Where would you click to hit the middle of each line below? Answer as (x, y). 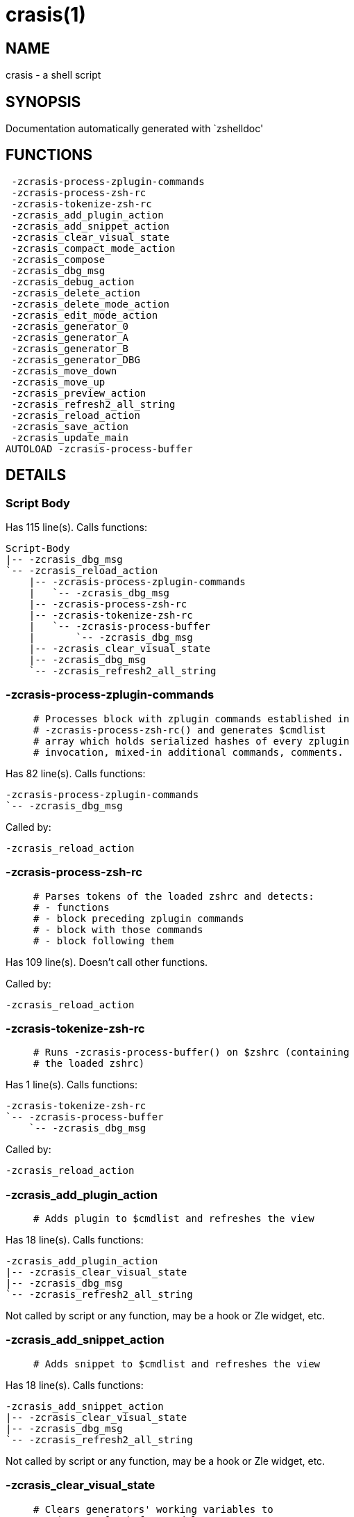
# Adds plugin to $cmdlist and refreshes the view (174, 1219)
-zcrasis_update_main (70, 437)
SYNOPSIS (43, 102)
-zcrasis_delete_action (76, 293)
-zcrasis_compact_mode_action (93, 248)
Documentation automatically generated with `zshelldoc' (135, 129)
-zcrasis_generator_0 (70, 326)
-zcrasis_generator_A (70, 337)
